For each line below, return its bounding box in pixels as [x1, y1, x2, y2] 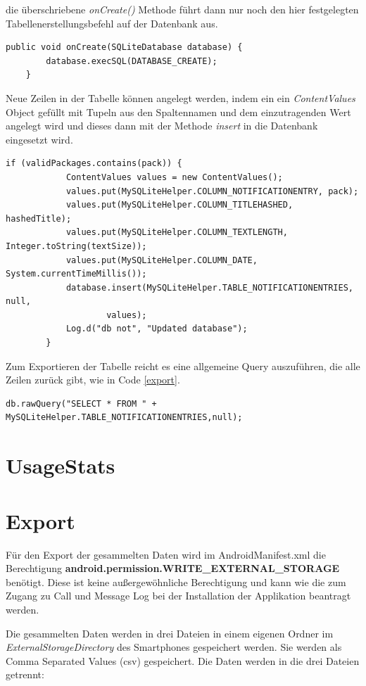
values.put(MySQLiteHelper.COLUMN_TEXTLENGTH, [65, 227, 288, 238]
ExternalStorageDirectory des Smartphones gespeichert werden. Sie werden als [6, 640, 342, 654]
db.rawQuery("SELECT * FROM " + [6, 398, 157, 409]
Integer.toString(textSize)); [6, 241, 147, 251]
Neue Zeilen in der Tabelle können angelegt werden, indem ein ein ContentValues [6, 90, 355, 105]
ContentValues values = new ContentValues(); [65, 172, 283, 182]
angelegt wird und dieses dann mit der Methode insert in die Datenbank [6, 118, 318, 133]
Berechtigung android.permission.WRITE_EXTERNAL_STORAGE [6, 561, 340, 576]
